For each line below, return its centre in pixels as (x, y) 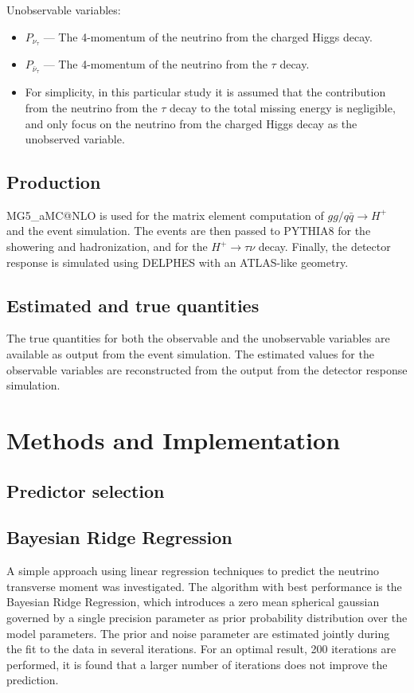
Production (54, 182)
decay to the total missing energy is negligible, (283, 107)
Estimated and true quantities (133, 305)
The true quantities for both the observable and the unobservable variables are (198, 338)
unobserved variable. (75, 139)
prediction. (33, 680)
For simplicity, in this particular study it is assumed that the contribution (205, 92)
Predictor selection (86, 490)
